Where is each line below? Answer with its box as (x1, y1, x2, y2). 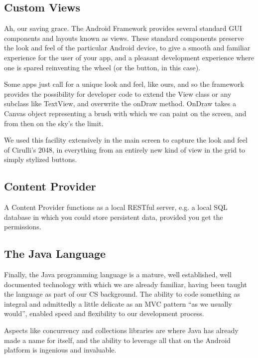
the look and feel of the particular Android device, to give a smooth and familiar (4, 42, 251, 53)
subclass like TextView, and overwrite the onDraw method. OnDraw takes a (4, 98, 236, 109)
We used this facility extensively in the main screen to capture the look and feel (4, 135, 248, 145)
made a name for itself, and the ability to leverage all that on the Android (4, 335, 231, 345)
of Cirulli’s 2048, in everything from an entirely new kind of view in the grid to (4, 144, 246, 155)
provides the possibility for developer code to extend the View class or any (4, 88, 232, 99)
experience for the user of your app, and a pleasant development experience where (4, 52, 255, 62)
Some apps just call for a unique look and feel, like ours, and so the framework (4, 79, 244, 89)
